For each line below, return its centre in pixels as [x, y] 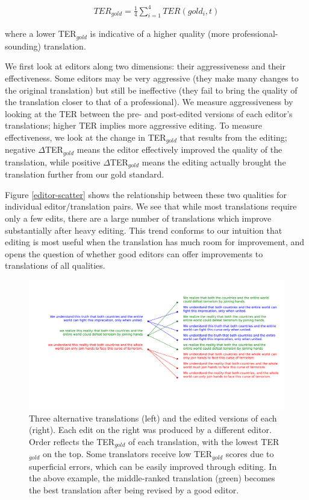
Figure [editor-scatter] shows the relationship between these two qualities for [146, 194]
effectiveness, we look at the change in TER [86, 137]
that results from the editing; [233, 137]
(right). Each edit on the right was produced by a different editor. [150, 430]
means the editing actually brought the [214, 162]
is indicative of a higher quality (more [160, 34]
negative [20, 149]
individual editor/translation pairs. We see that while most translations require [151, 206]
